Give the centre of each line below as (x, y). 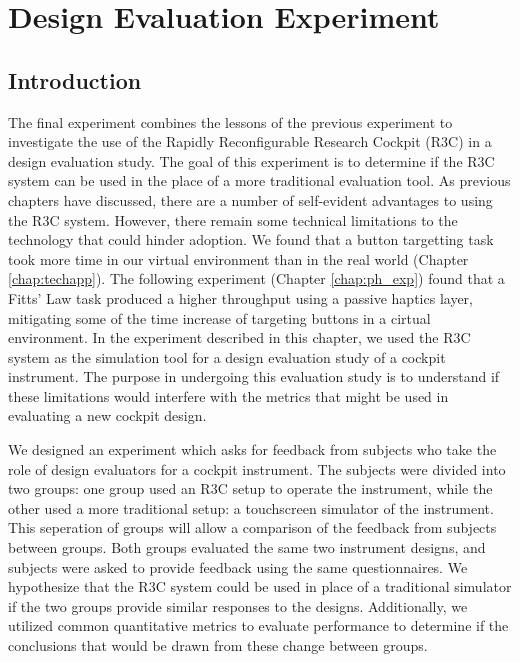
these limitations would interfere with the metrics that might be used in (228, 395)
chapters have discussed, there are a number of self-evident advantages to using (250, 199)
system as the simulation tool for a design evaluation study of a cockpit (227, 356)
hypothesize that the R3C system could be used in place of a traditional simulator (260, 586)
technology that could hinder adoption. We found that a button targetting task (251, 239)
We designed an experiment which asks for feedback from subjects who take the (252, 449)
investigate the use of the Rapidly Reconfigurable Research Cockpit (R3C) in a (250, 141)
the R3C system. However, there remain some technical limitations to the (233, 219)
